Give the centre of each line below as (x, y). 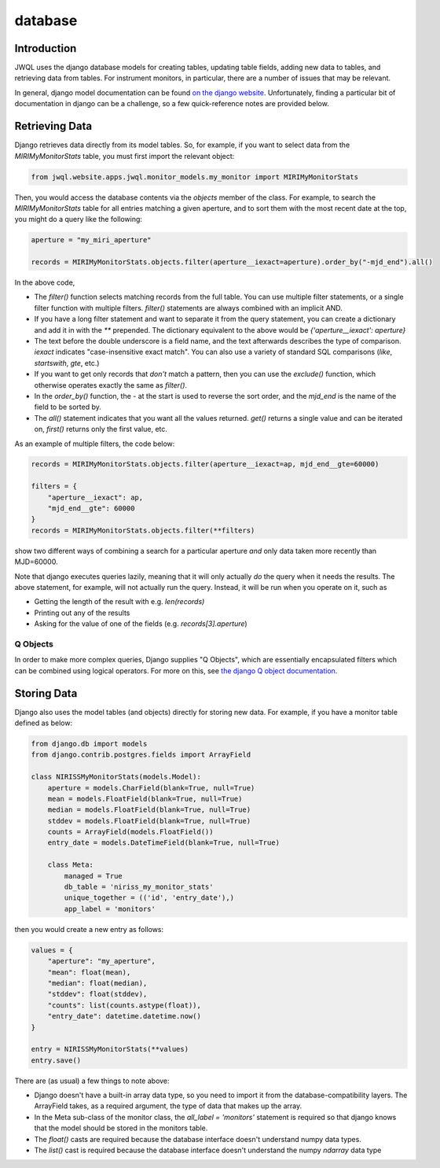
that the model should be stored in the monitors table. (121, 1128)
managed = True (93, 876)
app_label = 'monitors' (110, 909)
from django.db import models (89, 744)
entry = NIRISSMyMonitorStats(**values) (110, 1049)
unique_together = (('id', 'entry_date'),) (149, 898)
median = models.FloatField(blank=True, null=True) (149, 810)
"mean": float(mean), (89, 972)
